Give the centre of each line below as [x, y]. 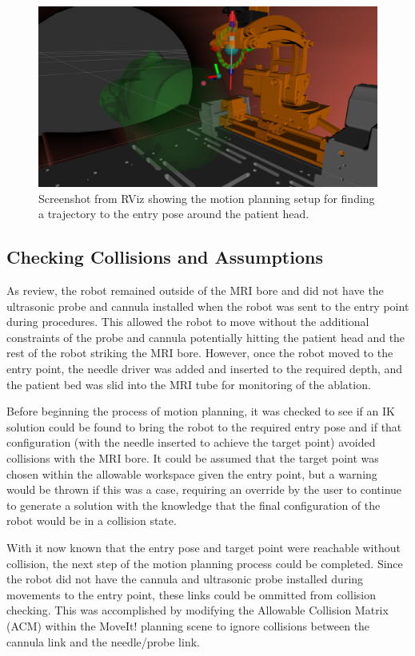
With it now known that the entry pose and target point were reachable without [204, 547]
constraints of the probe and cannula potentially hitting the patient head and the [206, 337]
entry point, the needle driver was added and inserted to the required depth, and [205, 369]
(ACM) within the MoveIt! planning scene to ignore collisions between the [188, 625]
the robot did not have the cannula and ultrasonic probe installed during [185, 579]
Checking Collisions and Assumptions [165, 257]
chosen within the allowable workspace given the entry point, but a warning [192, 473]
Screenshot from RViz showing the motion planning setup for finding [207, 198]
